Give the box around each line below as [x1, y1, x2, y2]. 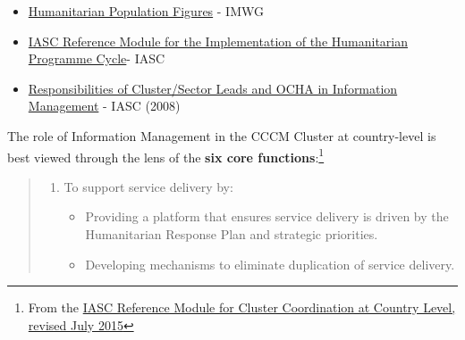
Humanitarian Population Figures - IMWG [28, 2, 264, 20]
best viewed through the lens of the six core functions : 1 [7, 145, 325, 166]
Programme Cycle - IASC [28, 49, 165, 68]
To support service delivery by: [63, 177, 233, 195]
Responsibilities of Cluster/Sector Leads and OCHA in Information [28, 79, 398, 97]
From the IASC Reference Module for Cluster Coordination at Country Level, [28, 298, 456, 317]
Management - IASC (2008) [28, 96, 181, 115]
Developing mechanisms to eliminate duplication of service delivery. [85, 254, 455, 273]
